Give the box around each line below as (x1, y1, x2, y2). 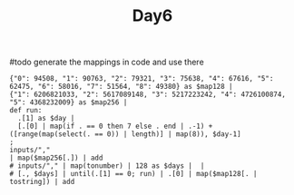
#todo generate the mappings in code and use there (9, 56, 204, 68)
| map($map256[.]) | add (9, 153, 103, 163)
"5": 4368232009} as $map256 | (9, 98, 128, 107)
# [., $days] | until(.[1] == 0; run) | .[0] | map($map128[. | (9, 170, 258, 179)
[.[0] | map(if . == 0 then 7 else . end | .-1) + (17, 122, 213, 132)
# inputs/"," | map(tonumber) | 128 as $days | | (9, 161, 205, 171)
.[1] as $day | (17, 114, 75, 123)
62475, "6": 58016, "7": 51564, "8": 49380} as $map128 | (9, 83, 233, 92)
